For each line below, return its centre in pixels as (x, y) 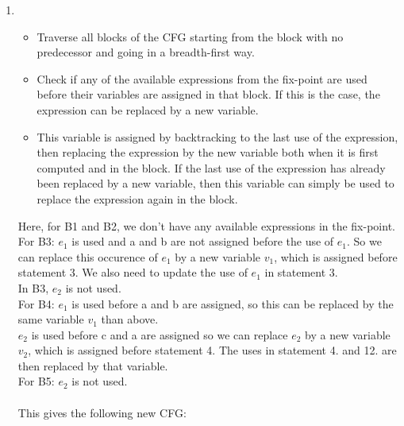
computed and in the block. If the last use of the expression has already (211, 167)
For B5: (36, 381)
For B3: (36, 241)
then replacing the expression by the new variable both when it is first (208, 152)
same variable (51, 319)
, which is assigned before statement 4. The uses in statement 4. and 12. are (212, 350)
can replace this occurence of (88, 256)
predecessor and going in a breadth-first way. (146, 52)
